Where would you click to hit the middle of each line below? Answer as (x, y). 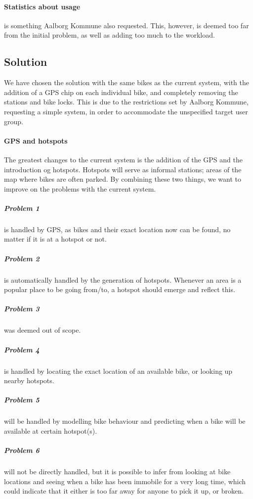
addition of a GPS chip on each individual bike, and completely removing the (121, 92)
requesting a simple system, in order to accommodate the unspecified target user (126, 111)
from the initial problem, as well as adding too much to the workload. (109, 35)
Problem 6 (22, 450)
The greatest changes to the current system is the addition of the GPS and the (123, 159)
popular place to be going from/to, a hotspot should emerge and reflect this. (120, 289)
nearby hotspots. (29, 380)
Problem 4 (22, 349)
